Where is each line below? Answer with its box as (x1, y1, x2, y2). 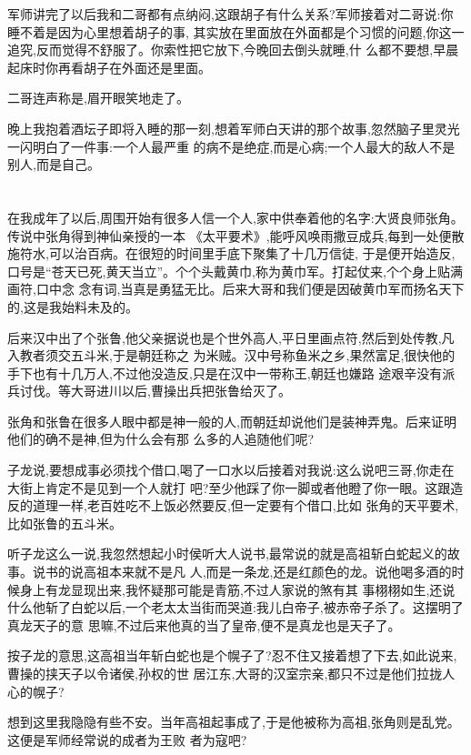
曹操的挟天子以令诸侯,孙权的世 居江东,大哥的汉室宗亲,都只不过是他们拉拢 (7, 664, 443, 682)
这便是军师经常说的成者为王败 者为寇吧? (7, 730, 247, 749)
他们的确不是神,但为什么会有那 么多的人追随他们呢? (7, 429, 315, 448)
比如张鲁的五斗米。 (7, 513, 122, 532)
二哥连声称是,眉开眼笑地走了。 (7, 88, 189, 107)
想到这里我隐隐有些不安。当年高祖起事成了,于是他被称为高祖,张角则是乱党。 (7, 712, 460, 731)
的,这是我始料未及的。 (7, 297, 138, 316)
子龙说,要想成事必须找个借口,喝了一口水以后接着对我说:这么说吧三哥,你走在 (7, 460, 455, 479)
